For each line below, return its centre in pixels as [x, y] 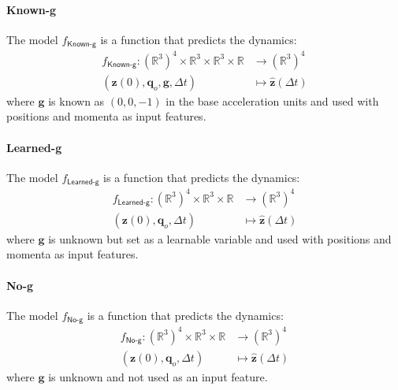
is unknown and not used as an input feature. [158, 376]
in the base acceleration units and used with [272, 100]
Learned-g [34, 147]
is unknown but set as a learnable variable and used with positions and [220, 238]
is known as [76, 100]
